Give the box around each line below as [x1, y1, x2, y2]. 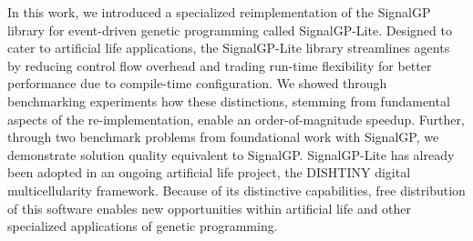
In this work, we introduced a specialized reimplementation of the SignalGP [7, 3, 431, 21]
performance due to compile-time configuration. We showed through [7, 74, 387, 93]
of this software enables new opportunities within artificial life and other [7, 198, 412, 217]
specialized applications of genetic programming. [7, 216, 278, 236]
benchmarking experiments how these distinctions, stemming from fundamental [7, 91, 450, 110]
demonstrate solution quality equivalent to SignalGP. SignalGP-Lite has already [7, 145, 455, 164]
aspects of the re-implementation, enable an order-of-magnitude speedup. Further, [7, 109, 465, 128]
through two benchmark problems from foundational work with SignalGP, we [7, 127, 439, 146]
